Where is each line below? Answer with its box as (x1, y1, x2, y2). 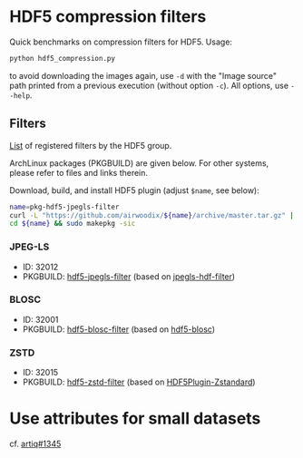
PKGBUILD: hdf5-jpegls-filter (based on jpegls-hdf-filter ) (22, 270, 236, 282)
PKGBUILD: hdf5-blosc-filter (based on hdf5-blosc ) (22, 324, 216, 335)
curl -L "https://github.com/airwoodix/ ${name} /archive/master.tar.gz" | (9, 210, 295, 219)
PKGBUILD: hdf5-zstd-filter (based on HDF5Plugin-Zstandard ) (22, 376, 256, 387)
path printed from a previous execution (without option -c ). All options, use (9, 80, 288, 91)
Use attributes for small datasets (9, 408, 261, 429)
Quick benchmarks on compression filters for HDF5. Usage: (9, 36, 233, 47)
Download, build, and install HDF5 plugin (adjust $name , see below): (9, 184, 260, 196)
